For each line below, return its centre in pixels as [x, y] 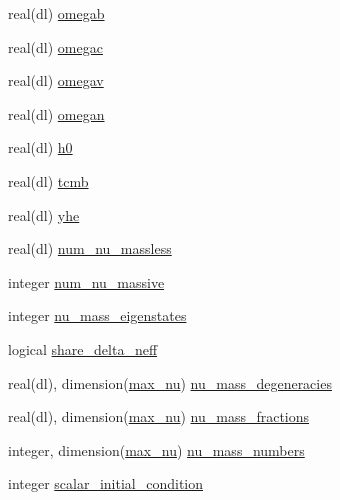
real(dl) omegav [56, 80]
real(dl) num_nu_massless [90, 248]
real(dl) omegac [55, 46]
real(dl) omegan [56, 113]
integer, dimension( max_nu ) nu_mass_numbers [156, 449]
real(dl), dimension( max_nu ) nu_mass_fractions [159, 416]
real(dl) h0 [40, 147]
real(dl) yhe [44, 214]
